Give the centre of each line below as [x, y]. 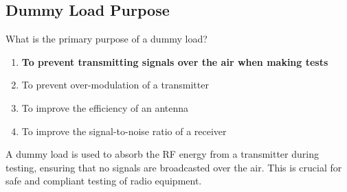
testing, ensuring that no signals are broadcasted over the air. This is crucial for [174, 167]
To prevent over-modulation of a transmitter [115, 85]
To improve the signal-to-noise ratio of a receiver [124, 131]
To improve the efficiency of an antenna [105, 107]
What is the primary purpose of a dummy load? [107, 39]
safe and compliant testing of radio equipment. [104, 181]
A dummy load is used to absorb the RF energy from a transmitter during [162, 154]
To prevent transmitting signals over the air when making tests [175, 61]
